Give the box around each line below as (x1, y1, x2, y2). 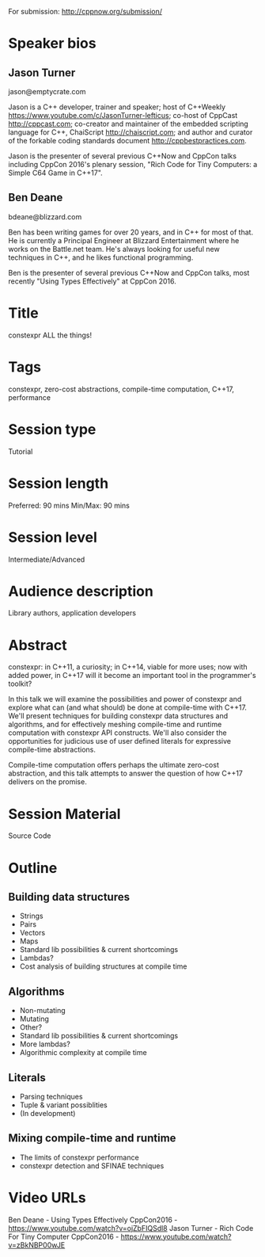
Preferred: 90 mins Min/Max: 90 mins (8, 501, 131, 510)
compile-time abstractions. (8, 745, 97, 755)
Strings (19, 911, 44, 921)
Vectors (19, 928, 46, 938)
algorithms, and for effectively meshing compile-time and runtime (8, 720, 222, 729)
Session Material (8, 805, 121, 823)
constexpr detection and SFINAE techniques (19, 1160, 165, 1171)
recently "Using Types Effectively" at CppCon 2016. (8, 276, 176, 286)
